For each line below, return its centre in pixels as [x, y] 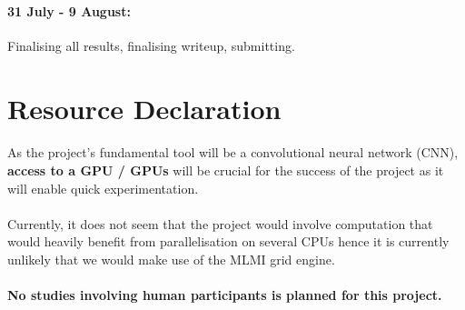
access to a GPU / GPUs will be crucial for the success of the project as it [226, 170]
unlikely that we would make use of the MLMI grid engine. [171, 259]
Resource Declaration [144, 108]
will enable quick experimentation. [103, 188]
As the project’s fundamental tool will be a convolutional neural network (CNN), [233, 152]
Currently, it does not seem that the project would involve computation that [220, 223]
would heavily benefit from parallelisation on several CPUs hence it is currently [228, 241]
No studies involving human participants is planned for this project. [225, 295]
